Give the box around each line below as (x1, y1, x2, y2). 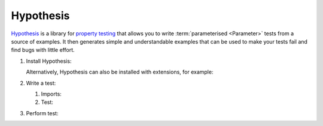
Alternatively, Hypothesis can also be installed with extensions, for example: (26, 69, 214, 76)
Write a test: (26, 79, 56, 87)
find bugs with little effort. (11, 47, 75, 54)
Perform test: (26, 109, 59, 116)
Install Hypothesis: (26, 57, 72, 64)
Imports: (41, 90, 62, 97)
